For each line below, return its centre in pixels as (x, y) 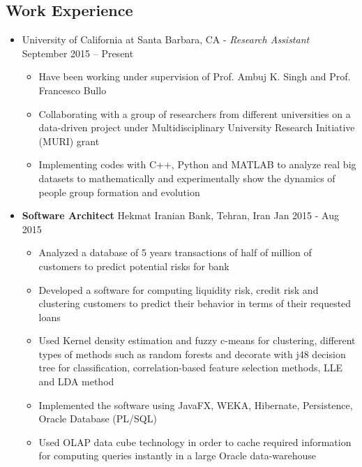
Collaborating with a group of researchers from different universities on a (195, 113)
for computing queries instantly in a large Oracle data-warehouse (178, 455)
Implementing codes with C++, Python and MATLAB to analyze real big (197, 164)
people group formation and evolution (119, 192)
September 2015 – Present (78, 53)
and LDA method (76, 381)
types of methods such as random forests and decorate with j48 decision (192, 354)
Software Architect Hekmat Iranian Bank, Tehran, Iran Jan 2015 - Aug (180, 215)
